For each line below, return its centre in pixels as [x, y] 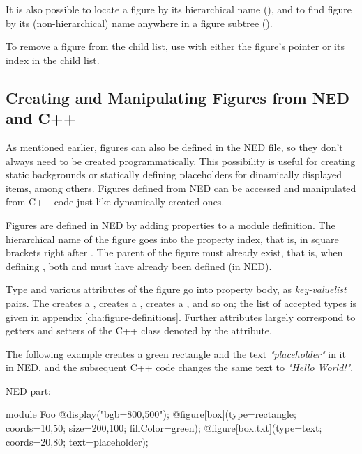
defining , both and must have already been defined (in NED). [139, 266]
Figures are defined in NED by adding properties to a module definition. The [171, 225]
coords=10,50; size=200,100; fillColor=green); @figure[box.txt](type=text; [164, 428]
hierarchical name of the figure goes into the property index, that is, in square [172, 238]
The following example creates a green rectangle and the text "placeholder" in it [176, 353]
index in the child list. [53, 60]
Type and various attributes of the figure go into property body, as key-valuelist [176, 289]
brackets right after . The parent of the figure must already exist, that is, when [174, 252]
